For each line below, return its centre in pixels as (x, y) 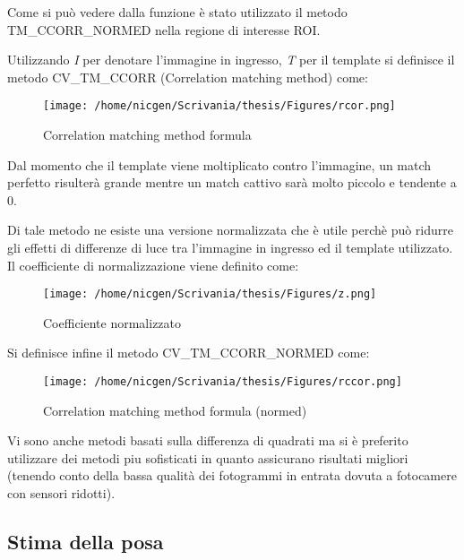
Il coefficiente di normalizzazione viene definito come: (153, 265)
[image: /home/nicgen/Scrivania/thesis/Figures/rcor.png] (219, 106)
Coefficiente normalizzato (112, 322)
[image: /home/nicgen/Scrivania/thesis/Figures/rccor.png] (223, 382)
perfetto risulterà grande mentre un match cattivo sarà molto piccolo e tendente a (232, 182)
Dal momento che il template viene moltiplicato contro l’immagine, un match (219, 164)
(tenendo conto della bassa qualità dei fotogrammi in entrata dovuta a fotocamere (232, 475)
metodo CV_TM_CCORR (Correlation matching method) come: (188, 77)
